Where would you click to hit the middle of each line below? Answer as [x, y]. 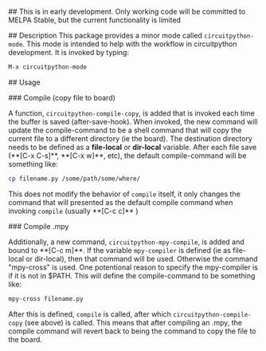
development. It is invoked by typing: [69, 52]
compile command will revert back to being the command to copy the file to [132, 331]
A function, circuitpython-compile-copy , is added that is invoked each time [131, 113]
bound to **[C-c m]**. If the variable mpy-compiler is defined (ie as [119, 250]
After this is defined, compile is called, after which [90, 314]
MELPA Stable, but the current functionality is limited [95, 20]
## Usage [25, 82]
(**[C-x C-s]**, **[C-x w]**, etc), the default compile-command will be [127, 156]
